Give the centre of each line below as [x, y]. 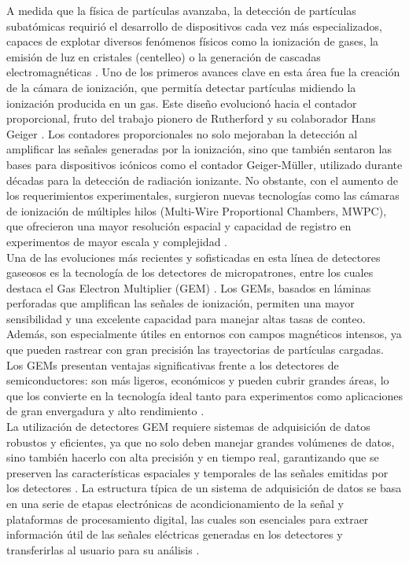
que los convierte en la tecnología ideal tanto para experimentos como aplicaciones [204, 395]
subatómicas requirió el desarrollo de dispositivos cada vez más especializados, [194, 26]
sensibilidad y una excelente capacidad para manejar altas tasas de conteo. [186, 318]
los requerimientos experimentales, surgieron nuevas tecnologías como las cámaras [203, 195]
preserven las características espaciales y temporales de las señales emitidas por [197, 472]
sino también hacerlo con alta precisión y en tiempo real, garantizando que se [193, 457]
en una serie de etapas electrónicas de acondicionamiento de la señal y [175, 503]
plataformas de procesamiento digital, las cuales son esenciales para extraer [188, 519]
